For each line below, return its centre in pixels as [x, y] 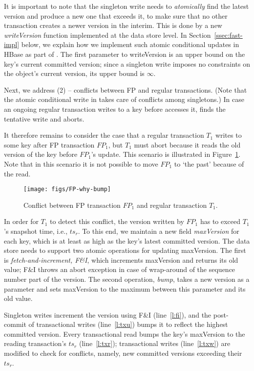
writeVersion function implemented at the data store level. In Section [107, 35]
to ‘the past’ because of [209, 163]
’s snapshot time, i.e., [36, 231]
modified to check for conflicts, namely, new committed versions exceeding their [123, 353]
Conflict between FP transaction [72, 205]
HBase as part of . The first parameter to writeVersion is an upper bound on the [125, 54]
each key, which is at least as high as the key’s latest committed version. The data [127, 240]
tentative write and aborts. [44, 118]
